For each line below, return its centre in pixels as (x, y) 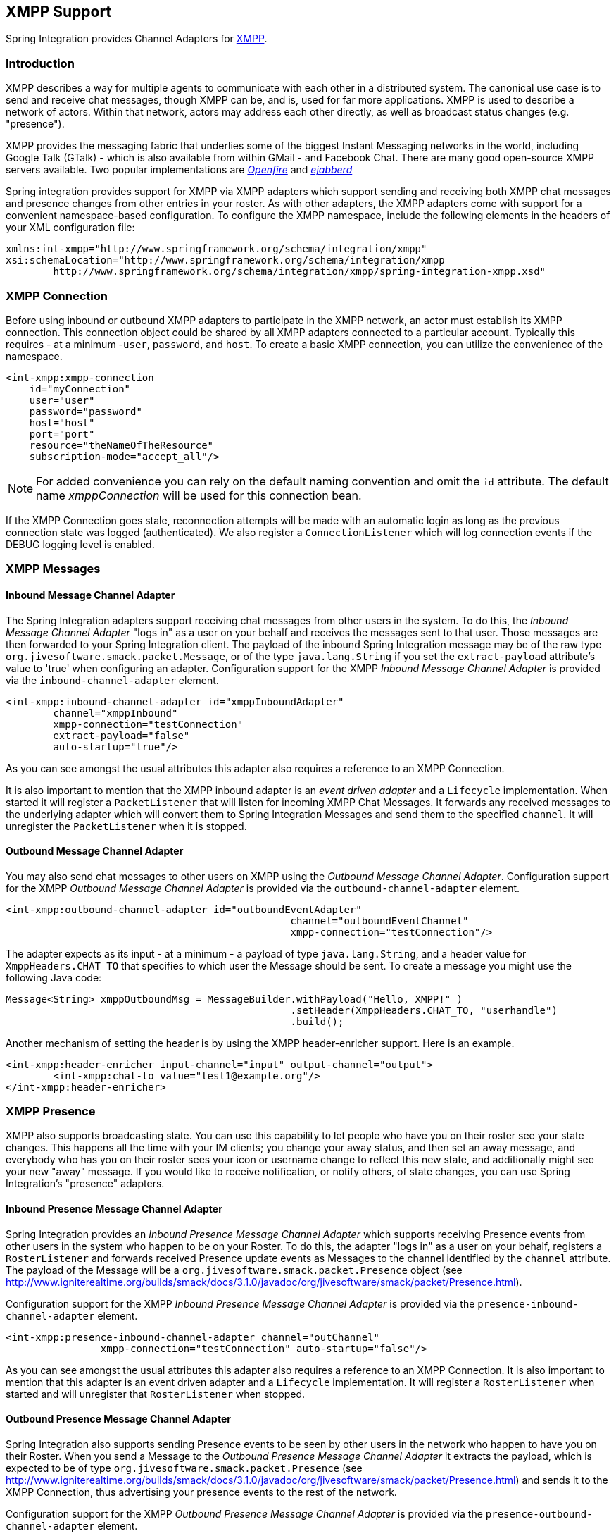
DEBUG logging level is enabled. (80, 544)
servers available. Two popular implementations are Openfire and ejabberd (179, 170)
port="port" (62, 434)
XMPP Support (59, 12)
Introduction (40, 63)
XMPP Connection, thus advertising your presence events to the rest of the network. (201, 1492)
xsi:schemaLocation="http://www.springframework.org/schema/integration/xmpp (225, 260)
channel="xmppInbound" (115, 713)
